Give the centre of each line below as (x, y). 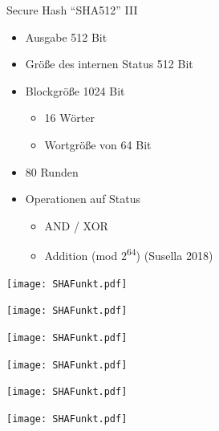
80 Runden (52, 171)
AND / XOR (76, 225)
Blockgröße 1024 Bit (75, 90)
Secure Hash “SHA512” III (72, 10)
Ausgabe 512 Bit (66, 37)
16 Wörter (69, 118)
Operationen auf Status (83, 199)
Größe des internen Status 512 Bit (109, 64)
